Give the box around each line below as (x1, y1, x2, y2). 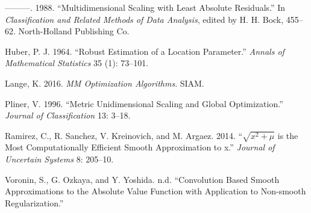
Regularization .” (5, 196, 64, 209)
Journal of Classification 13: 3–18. (5, 109, 131, 122)
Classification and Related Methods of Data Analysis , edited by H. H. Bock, (5, 13, 284, 25)
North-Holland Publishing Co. (18, 25, 130, 37)
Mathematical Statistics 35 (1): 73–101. (5, 57, 149, 69)
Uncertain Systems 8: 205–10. (5, 153, 114, 165)
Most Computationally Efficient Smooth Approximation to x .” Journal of (5, 141, 275, 153)
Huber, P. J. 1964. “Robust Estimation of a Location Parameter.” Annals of (5, 45, 284, 57)
